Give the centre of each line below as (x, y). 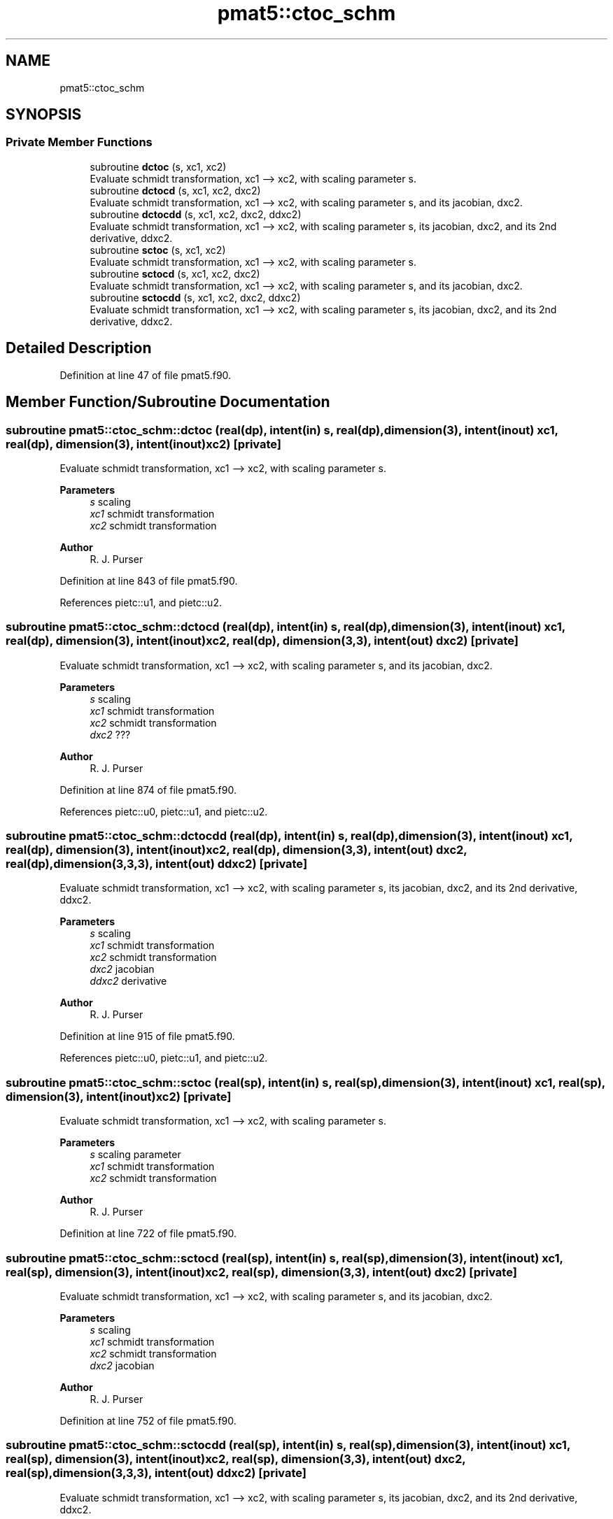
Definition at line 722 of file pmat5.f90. (148, 1234)
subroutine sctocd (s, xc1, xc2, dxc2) (175, 273)
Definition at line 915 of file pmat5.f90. (147, 1036)
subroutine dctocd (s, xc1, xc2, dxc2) (175, 190)
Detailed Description (79, 348)
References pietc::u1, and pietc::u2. (141, 602)
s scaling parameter (135, 1155)
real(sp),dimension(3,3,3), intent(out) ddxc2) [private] (156, 1473)
